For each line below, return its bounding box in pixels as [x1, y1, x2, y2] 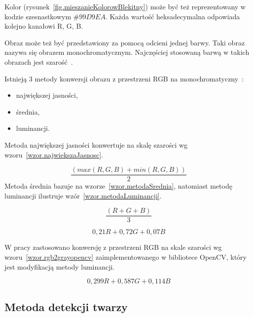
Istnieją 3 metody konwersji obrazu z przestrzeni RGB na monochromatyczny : [4, 73, 244, 83]
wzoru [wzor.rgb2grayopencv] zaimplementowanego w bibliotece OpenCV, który [4, 252, 247, 262]
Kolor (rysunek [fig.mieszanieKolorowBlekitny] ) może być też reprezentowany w [4, 1, 246, 11]
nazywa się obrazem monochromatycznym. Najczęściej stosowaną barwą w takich [4, 47, 250, 57]
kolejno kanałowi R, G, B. [4, 21, 83, 31]
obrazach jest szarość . [4, 56, 73, 67]
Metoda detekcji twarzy [4, 299, 128, 314]
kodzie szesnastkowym [4, 11, 72, 21]
